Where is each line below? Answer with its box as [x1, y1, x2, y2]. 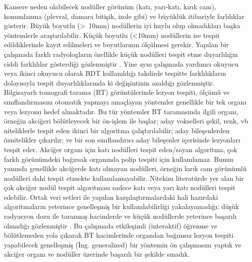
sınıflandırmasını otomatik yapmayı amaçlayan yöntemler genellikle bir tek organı [4, 96, 247, 106]
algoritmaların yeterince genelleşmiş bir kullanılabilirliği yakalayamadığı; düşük [4, 201, 239, 211]
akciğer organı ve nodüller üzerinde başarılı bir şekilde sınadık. [4, 249, 190, 259]
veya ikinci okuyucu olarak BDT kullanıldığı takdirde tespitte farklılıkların [4, 68, 226, 78]
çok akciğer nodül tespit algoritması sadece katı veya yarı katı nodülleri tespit [4, 182, 235, 192]
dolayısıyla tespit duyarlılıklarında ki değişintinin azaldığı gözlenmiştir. [4, 77, 215, 87]
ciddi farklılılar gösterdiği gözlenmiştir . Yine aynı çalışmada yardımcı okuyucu [4, 58, 239, 69]
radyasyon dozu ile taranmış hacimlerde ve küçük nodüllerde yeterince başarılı [4, 211, 237, 221]
